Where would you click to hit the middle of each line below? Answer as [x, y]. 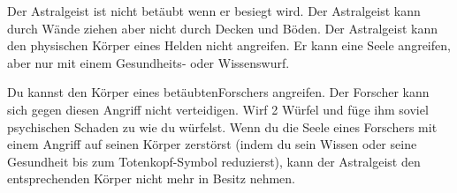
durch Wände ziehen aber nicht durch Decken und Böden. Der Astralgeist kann [223, 28]
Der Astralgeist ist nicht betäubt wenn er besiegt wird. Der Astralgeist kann [214, 11]
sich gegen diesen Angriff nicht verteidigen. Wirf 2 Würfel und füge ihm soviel [218, 109]
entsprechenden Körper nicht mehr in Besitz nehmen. [151, 178]
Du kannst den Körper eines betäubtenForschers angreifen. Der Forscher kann [218, 92]
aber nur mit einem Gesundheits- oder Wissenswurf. [149, 62]
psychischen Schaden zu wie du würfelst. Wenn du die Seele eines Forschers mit [222, 126]
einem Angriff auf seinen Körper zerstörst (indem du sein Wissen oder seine [212, 144]
